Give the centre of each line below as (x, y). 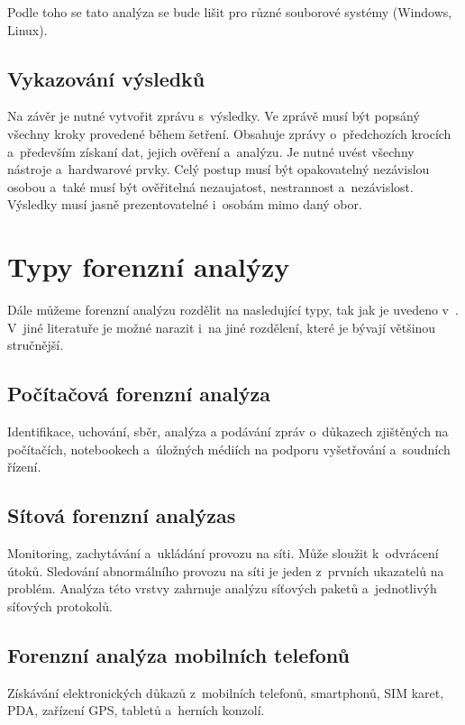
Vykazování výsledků (106, 78)
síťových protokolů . (60, 606)
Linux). (27, 29)
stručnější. (36, 345)
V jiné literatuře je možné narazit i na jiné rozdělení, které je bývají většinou (222, 327)
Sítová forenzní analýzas (122, 515)
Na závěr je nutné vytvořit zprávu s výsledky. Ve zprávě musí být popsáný (214, 116)
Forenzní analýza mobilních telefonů (178, 654)
